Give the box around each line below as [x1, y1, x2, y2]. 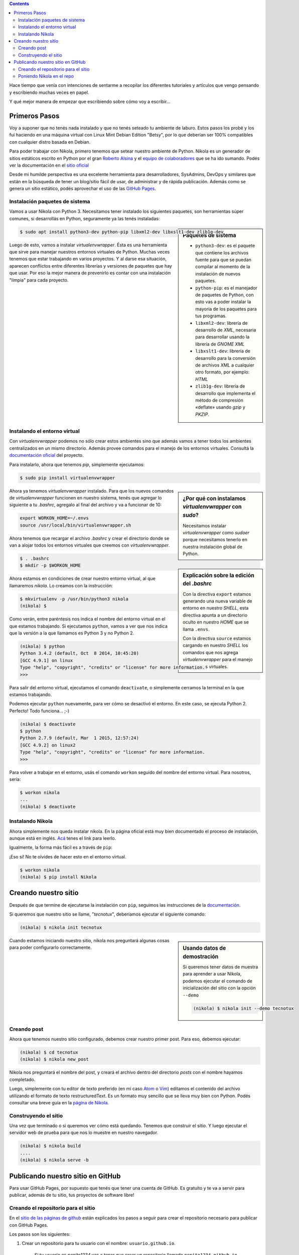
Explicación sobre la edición [183, 572, 254, 579]
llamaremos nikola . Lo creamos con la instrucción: [9, 582, 113, 588]
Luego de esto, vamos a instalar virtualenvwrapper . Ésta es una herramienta [9, 241, 168, 248]
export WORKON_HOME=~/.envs [20, 515, 89, 521]
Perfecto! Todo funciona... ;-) [9, 708, 70, 714]
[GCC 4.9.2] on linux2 [20, 742, 76, 748]
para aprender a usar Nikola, [183, 971, 242, 977]
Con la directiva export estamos [183, 591, 251, 597]
